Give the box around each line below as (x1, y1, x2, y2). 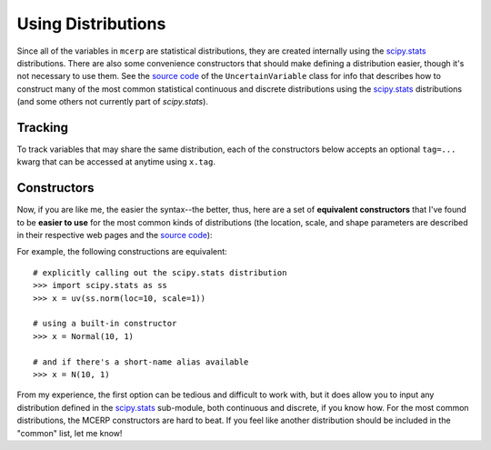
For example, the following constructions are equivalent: (16, 246, 227, 257)
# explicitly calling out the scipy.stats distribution (33, 267, 287, 277)
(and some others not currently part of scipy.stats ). (16, 96, 209, 107)
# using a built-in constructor (33, 318, 177, 329)
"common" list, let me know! (16, 427, 123, 438)
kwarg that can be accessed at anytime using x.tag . (16, 156, 215, 167)
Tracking (16, 119, 68, 135)
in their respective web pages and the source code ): (16, 230, 213, 241)
